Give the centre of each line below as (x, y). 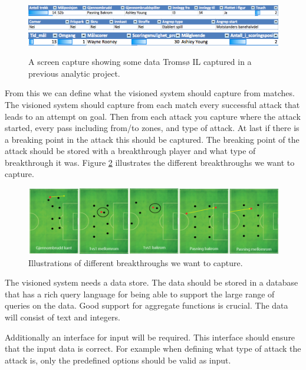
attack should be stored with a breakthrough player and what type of (130, 151)
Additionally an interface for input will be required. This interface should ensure (150, 337)
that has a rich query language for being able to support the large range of (140, 294)
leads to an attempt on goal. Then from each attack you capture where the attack (153, 116)
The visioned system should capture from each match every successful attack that (152, 104)
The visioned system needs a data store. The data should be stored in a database (152, 282)
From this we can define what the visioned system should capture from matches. (150, 93)
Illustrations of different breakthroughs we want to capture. (136, 262)
